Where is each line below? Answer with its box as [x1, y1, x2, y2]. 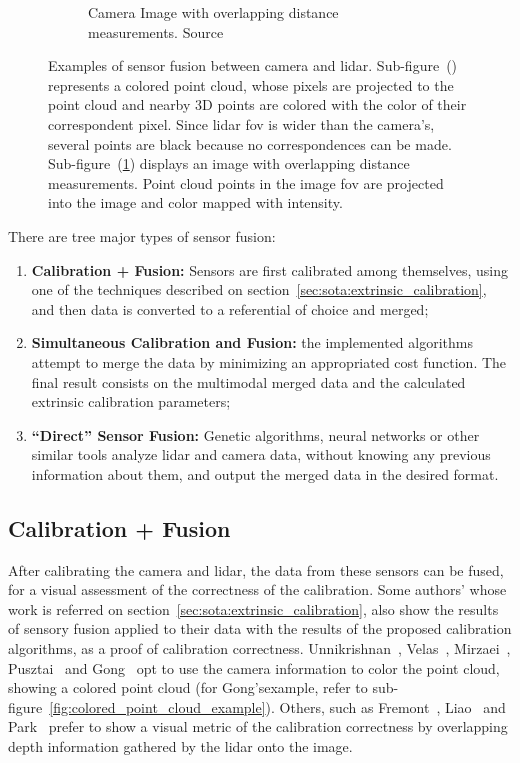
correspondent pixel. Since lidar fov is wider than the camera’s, [48, 113, 435, 134]
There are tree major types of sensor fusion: [8, 225, 276, 246]
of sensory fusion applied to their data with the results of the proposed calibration [8, 618, 512, 639]
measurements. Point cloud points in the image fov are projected [48, 172, 444, 193]
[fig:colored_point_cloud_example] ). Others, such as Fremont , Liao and [49, 696, 506, 717]
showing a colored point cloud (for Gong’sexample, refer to [8, 677, 368, 698]
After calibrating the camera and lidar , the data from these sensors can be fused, [8, 559, 504, 580]
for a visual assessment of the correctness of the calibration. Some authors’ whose [8, 579, 507, 600]
